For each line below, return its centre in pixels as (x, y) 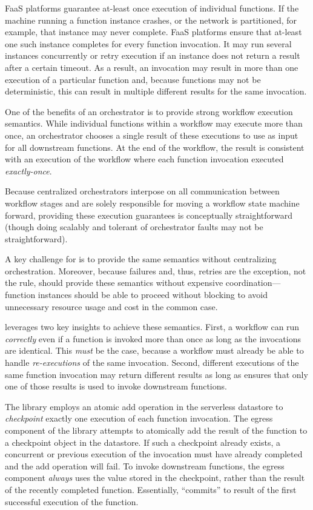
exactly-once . (28, 171)
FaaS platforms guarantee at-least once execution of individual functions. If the (152, 8)
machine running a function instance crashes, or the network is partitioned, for (151, 20)
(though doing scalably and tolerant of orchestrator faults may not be (134, 227)
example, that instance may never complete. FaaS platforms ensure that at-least (153, 32)
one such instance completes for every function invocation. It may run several (148, 43)
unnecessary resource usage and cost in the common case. (111, 306)
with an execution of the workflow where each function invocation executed (144, 159)
